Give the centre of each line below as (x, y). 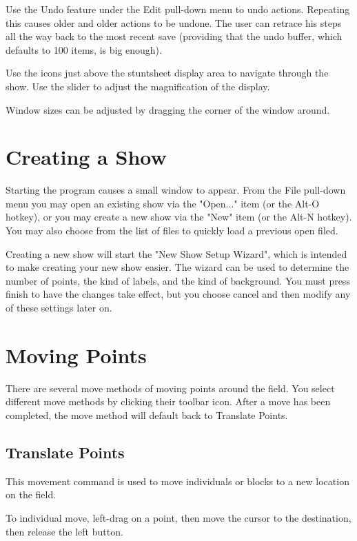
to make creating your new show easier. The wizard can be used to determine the (177, 267)
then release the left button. (64, 531)
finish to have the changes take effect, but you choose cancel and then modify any (178, 294)
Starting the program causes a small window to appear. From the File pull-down (176, 190)
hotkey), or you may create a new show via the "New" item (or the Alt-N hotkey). (179, 217)
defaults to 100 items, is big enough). (84, 49)
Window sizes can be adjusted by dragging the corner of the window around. (168, 109)
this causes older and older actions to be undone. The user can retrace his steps (174, 22)
